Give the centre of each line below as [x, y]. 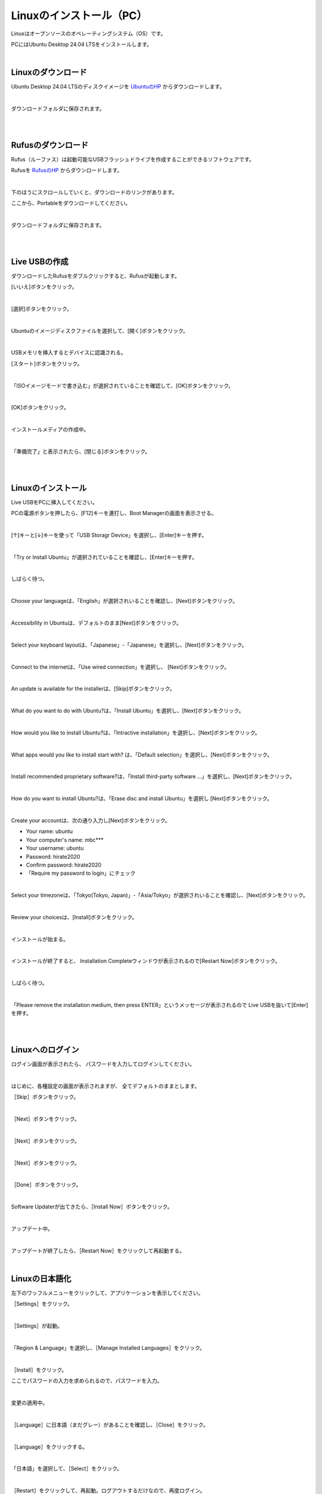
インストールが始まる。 [40, 939]
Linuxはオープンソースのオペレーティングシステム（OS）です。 [89, 33]
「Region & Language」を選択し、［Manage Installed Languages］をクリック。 [108, 1348]
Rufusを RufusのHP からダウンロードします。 [67, 170]
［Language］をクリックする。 [49, 1447]
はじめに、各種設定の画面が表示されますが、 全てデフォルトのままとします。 [105, 1086]
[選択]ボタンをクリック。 [42, 308]
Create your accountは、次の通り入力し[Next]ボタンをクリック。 [91, 821]
